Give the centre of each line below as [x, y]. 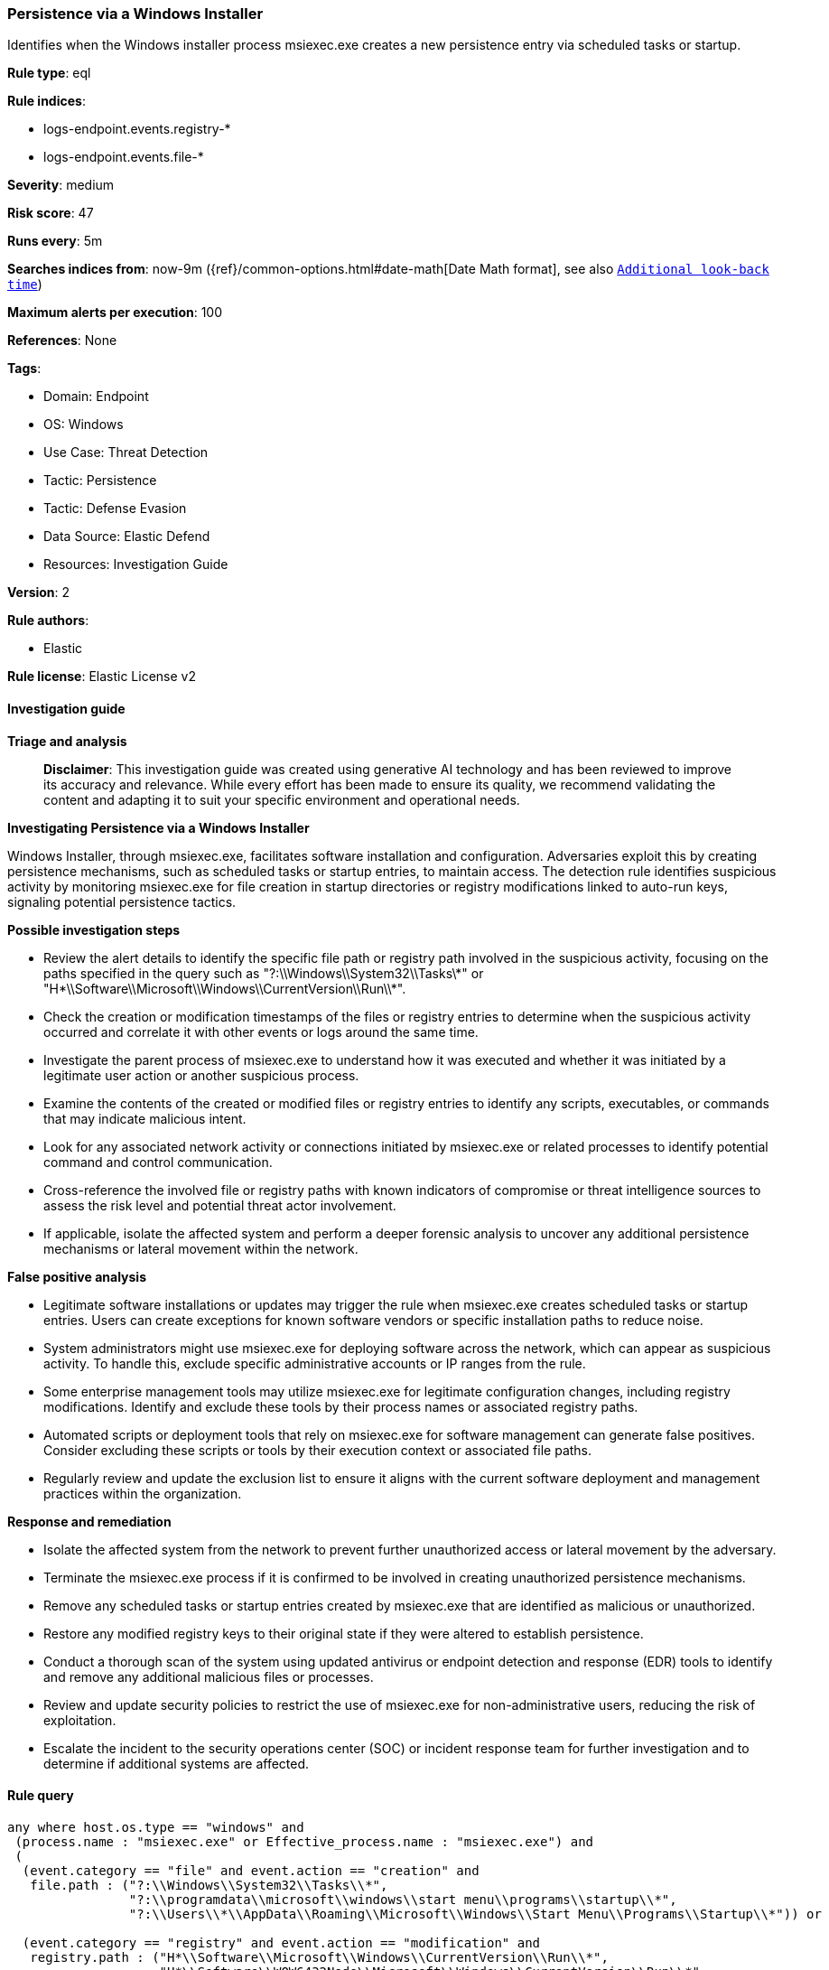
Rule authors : [48, 621]
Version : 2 [39, 593]
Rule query [41, 1796]
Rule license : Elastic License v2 [102, 677]
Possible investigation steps [94, 929]
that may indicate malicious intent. [145, 1118]
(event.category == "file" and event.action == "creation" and [251, 1870]
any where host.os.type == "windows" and [156, 1827]
